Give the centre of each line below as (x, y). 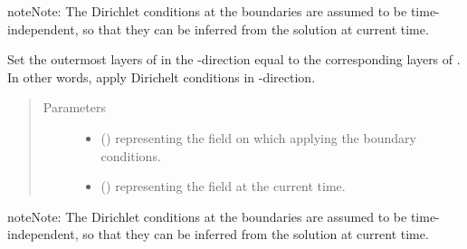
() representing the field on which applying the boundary (258, 137)
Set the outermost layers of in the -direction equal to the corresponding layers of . (234, 59)
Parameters (74, 107)
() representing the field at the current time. (223, 186)
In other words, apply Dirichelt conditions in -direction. (162, 77)
